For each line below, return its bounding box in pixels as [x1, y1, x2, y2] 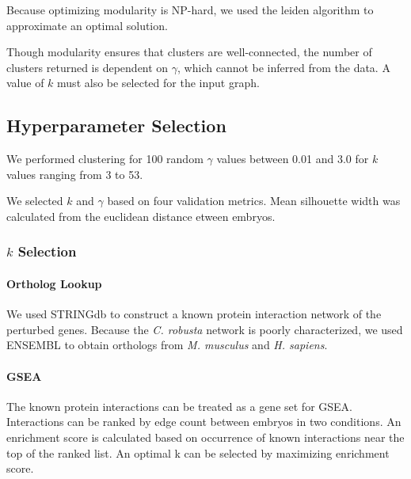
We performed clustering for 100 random [6, 150, 204, 167]
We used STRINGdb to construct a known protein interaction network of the [6, 306, 382, 322]
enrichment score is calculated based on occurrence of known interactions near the [6, 428, 405, 445]
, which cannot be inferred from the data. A [177, 59, 390, 75]
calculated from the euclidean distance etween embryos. [6, 207, 276, 224]
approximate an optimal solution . [6, 17, 168, 33]
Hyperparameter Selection [6, 113, 226, 138]
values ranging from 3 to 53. [6, 165, 143, 182]
